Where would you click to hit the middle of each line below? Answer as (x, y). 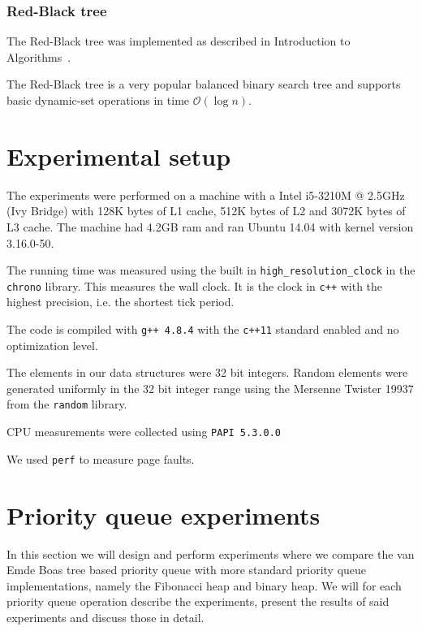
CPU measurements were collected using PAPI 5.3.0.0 (144, 432)
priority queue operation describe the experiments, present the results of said (198, 601)
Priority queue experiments (164, 514)
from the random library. (67, 404)
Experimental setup (119, 156)
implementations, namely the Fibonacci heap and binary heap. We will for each (204, 585)
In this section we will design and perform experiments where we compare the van (211, 553)
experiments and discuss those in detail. (105, 617)
